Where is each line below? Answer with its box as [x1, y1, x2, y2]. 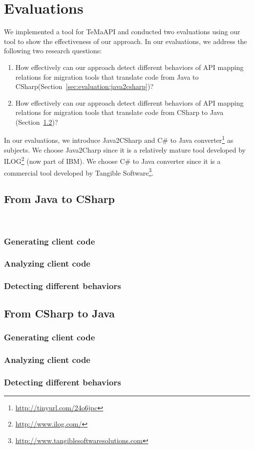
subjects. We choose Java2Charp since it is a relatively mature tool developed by [4, 144, 246, 155]
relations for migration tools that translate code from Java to [15, 71, 199, 82]
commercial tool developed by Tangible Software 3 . [4, 166, 154, 178]
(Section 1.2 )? [15, 116, 58, 127]
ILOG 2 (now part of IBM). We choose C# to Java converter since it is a [4, 155, 221, 166]
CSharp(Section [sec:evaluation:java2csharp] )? [15, 81, 154, 91]
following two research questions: [4, 45, 102, 56]
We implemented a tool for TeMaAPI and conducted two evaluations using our [4, 26, 240, 37]
